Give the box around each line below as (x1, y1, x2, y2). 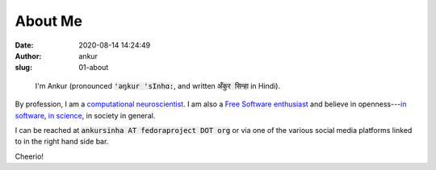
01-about (78, 63, 109, 73)
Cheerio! (15, 151, 44, 161)
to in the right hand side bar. (15, 137, 109, 147)
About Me (15, 12, 82, 30)
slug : (15, 63, 32, 73)
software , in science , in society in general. (15, 110, 156, 120)
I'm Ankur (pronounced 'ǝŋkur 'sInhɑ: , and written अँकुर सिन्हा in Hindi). (35, 81, 281, 90)
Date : (15, 40, 34, 50)
